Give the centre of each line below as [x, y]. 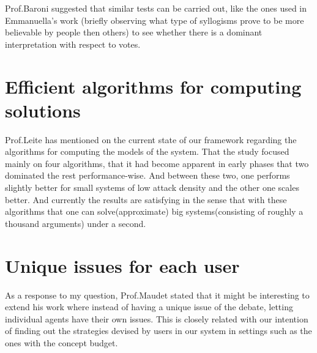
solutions [43, 110]
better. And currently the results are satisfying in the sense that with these [146, 199]
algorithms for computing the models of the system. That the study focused [147, 151]
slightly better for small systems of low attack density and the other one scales [152, 188]
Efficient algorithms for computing [153, 86]
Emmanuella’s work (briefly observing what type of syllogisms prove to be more [155, 20]
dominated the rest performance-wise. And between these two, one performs [147, 175]
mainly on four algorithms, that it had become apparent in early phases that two [157, 163]
